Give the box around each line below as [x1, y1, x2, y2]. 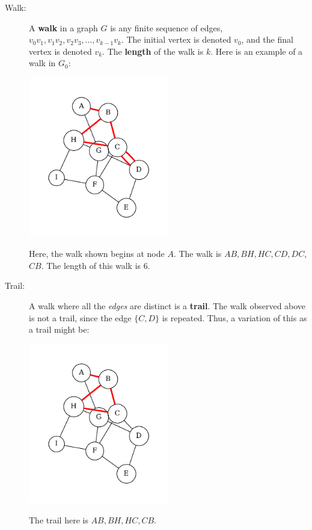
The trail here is [29, 513, 88, 526]
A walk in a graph [29, 21, 98, 34]
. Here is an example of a [210, 45, 303, 57]
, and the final [241, 33, 293, 46]
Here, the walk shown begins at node [29, 247, 165, 260]
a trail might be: [29, 323, 90, 336]
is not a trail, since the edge [29, 311, 132, 324]
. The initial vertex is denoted [121, 33, 231, 46]
